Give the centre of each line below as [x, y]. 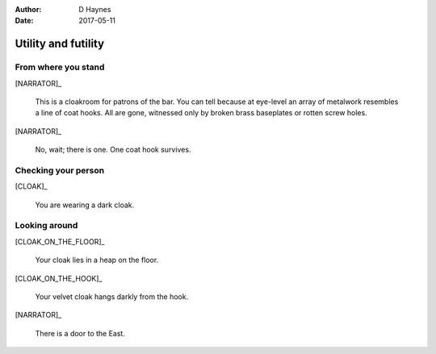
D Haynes [95, 9]
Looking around [46, 226]
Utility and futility [60, 44]
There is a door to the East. [80, 333]
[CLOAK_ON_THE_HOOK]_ [59, 278]
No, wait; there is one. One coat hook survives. [113, 150]
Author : [28, 9]
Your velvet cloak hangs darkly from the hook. [112, 296]
